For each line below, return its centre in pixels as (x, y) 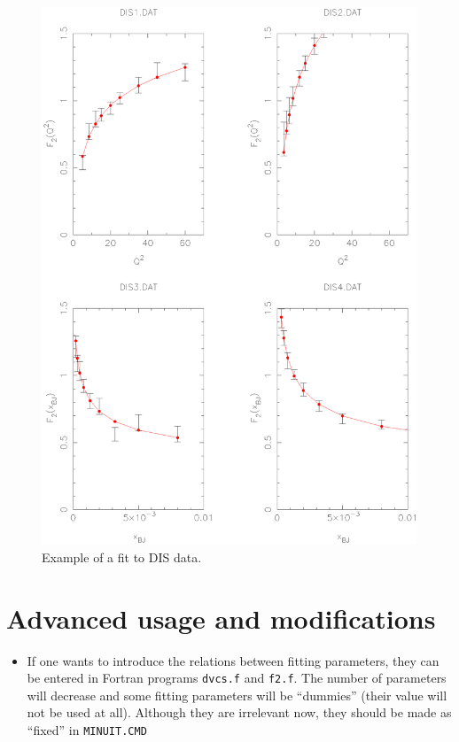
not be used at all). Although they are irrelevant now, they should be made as (239, 712)
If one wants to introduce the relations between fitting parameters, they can (233, 660)
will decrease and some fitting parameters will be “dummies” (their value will (237, 695)
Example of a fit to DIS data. (122, 556)
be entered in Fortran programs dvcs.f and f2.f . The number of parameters (237, 678)
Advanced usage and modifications (221, 618)
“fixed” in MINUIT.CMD (87, 729)
